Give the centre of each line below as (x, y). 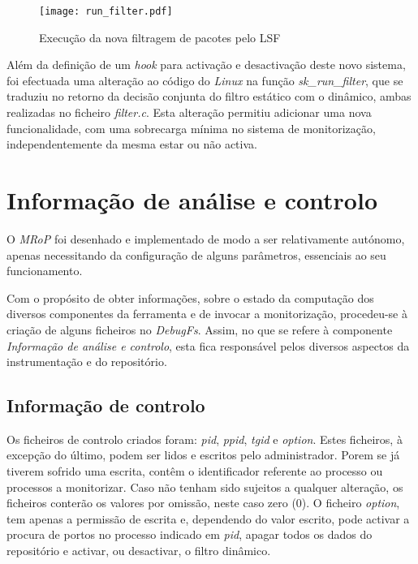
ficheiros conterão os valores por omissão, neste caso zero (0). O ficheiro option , (203, 503)
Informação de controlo (106, 405)
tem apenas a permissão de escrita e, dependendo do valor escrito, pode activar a (208, 518)
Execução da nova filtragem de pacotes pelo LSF (160, 37)
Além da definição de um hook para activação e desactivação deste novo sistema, (206, 65)
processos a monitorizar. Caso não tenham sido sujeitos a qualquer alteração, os (205, 487)
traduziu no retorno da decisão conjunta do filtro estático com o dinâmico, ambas (209, 96)
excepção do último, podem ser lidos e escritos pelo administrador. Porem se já (203, 455)
